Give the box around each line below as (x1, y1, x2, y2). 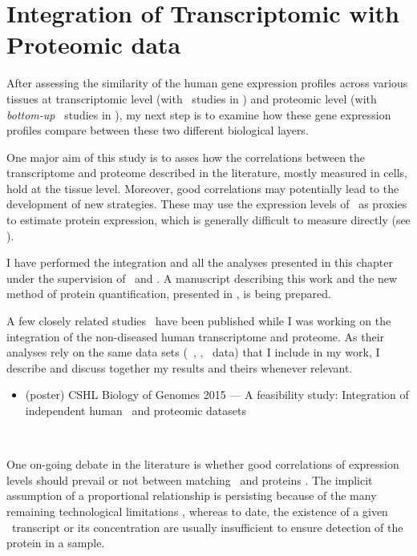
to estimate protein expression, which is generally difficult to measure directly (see (6, 212, 411, 228)
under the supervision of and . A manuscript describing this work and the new (6, 269, 398, 286)
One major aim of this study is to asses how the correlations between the (6, 148, 366, 165)
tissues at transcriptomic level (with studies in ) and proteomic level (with (6, 90, 377, 107)
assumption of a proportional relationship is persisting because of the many (6, 487, 377, 504)
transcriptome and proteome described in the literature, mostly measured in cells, (6, 164, 407, 181)
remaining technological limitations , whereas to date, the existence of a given (6, 502, 388, 519)
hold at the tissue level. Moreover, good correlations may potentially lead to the (6, 179, 399, 196)
